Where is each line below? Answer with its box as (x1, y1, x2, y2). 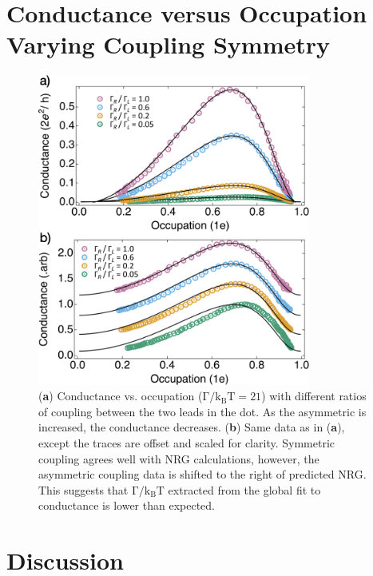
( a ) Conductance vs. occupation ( (38, 387, 203, 404)
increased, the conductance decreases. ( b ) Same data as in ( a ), (38, 419, 345, 435)
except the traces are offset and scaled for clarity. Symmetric (38, 435, 335, 451)
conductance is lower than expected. (38, 497, 215, 514)
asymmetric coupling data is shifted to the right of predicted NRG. (38, 466, 367, 483)
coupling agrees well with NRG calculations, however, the (38, 450, 319, 467)
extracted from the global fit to (168, 481, 321, 498)
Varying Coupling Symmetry (6, 28, 331, 61)
